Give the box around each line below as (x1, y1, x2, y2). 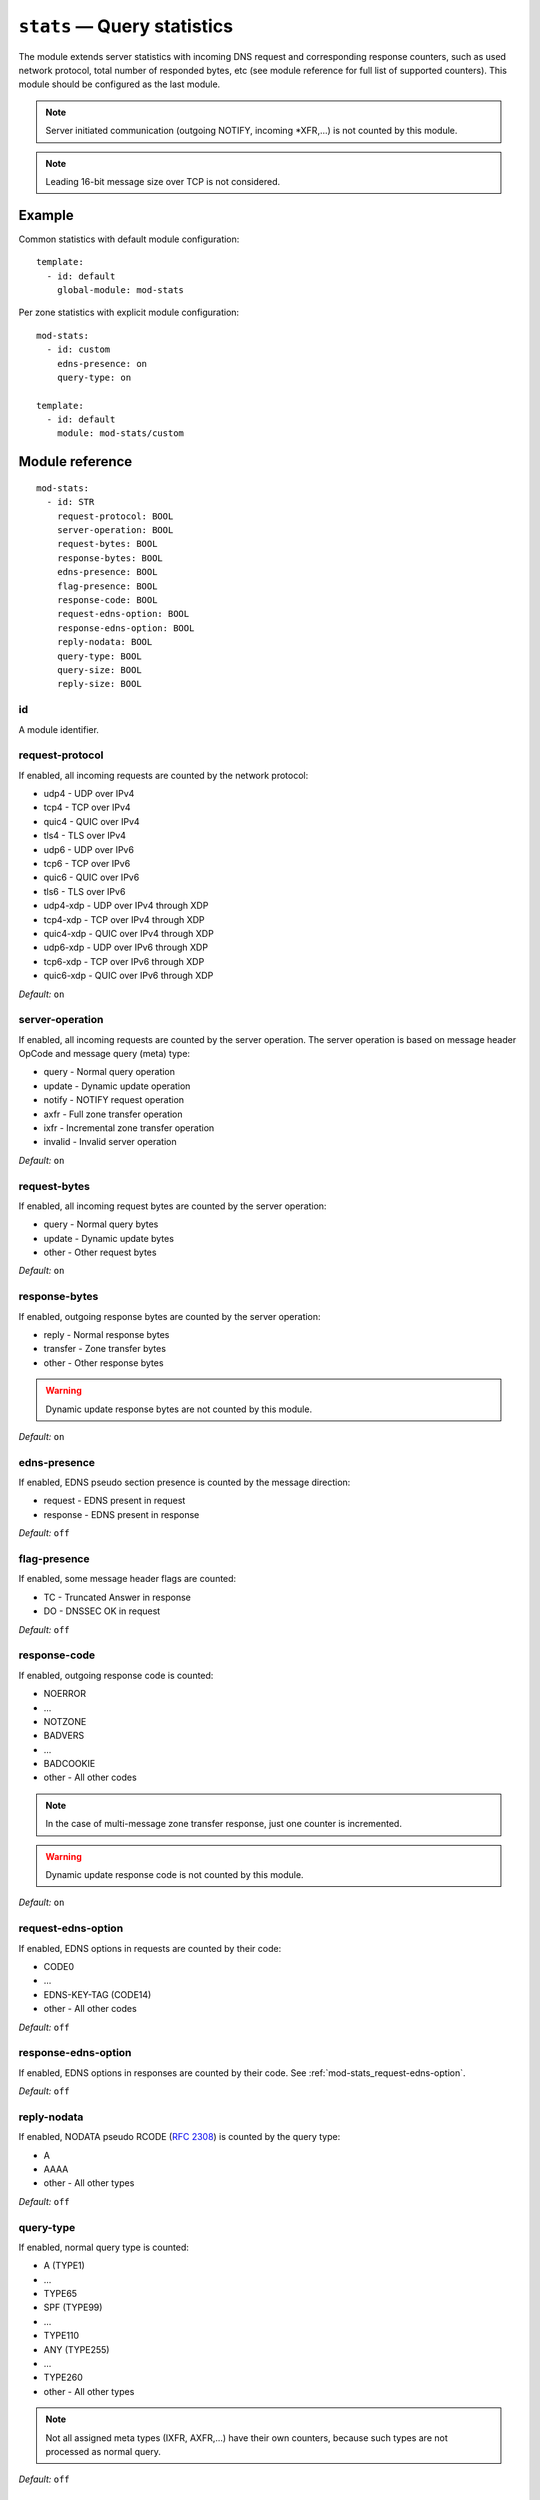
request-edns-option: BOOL (56, 608, 190, 620)
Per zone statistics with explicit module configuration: (18, 306, 240, 319)
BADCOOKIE (43, 1758, 96, 1770)
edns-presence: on (56, 358, 148, 369)
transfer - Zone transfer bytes (43, 1343, 167, 1355)
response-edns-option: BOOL (56, 622, 195, 634)
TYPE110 (43, 2330, 80, 2342)
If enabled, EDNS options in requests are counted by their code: (18, 1942, 282, 1954)
